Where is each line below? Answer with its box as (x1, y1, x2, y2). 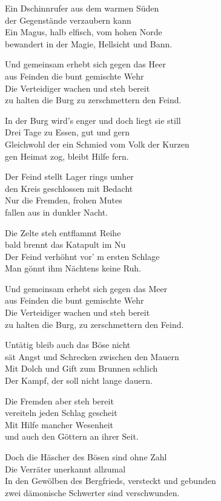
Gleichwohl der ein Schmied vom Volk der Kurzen (5, 137, 190, 150)
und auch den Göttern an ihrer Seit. (5, 430, 139, 443)
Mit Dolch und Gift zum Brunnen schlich (5, 362, 158, 375)
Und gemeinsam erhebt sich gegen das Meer (5, 282, 168, 295)
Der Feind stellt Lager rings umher (5, 170, 134, 183)
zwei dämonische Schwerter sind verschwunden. (5, 486, 180, 499)
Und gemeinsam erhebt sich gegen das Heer (5, 58, 166, 70)
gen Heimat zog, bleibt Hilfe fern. (5, 149, 129, 162)
